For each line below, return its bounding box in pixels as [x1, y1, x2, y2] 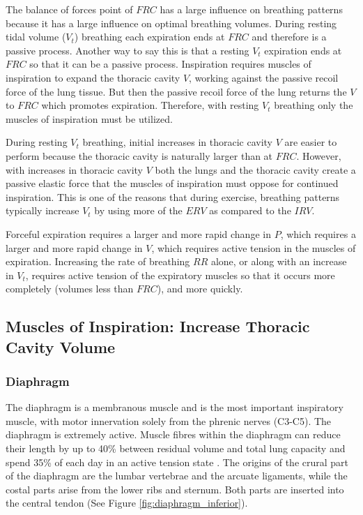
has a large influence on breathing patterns [160, 2, 343, 16]
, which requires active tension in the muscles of [151, 240, 356, 255]
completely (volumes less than [6, 281, 134, 296]
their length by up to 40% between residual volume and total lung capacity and [6, 441, 346, 456]
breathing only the [274, 98, 353, 112]
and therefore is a [252, 29, 327, 44]
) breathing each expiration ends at [74, 29, 225, 44]
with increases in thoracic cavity [6, 162, 143, 177]
